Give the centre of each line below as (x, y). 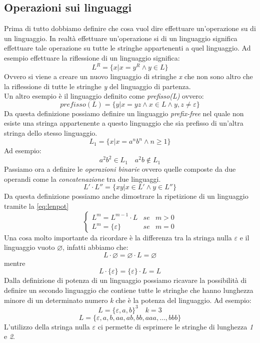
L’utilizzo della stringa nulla (47, 326)
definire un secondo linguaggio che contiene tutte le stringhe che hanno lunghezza (129, 290)
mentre (15, 263)
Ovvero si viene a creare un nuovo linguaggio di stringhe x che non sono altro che (128, 76)
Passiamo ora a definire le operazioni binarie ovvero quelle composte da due (120, 169)
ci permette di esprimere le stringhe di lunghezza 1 (175, 326)
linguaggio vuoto (29, 247)
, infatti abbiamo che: (95, 247)
